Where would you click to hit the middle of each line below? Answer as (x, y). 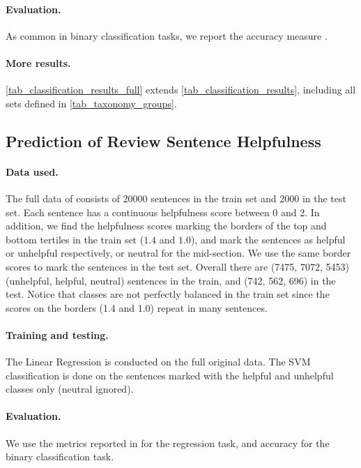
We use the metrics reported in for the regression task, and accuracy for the (168, 443)
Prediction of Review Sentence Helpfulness (163, 141)
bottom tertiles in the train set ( (75, 239)
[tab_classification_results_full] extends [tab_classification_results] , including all (181, 90)
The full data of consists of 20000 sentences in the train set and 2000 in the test (176, 198)
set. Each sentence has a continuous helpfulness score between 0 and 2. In (163, 212)
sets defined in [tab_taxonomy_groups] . (91, 103)
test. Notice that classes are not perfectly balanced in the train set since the (168, 294)
